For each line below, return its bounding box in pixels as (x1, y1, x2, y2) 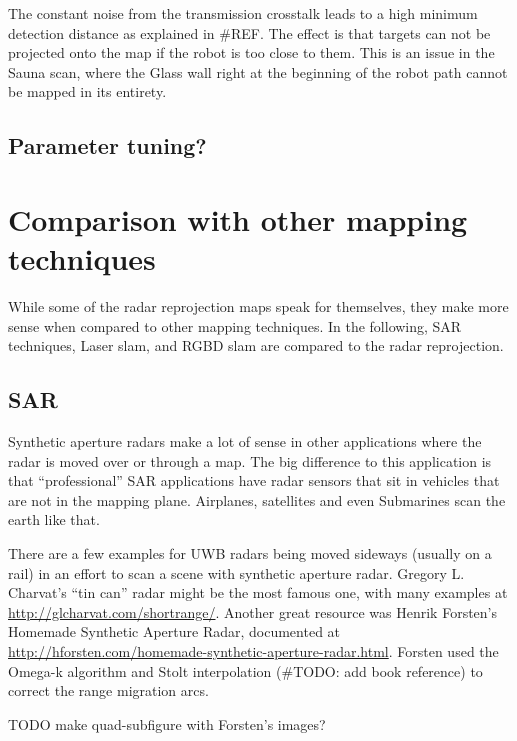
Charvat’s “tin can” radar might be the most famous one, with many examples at (8, 582, 508, 603)
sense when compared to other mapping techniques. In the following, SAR (8, 315, 462, 336)
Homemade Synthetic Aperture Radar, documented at (8, 621, 341, 642)
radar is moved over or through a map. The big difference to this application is (8, 450, 492, 471)
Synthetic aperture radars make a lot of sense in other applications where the (8, 431, 482, 452)
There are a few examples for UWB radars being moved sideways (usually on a (8, 543, 492, 564)
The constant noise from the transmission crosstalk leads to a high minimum (8, 3, 478, 23)
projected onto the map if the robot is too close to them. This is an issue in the (8, 42, 495, 63)
